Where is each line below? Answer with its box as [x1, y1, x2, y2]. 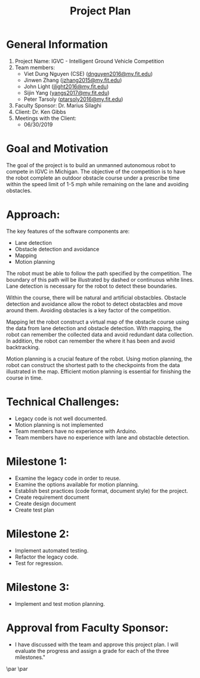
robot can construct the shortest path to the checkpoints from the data [6, 361, 180, 368]
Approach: [6, 208, 60, 221]
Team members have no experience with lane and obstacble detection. [14, 434, 190, 441]
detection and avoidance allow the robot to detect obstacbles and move [6, 300, 183, 307]
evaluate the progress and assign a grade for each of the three [14, 647, 169, 654]
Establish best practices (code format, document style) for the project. [14, 487, 188, 494]
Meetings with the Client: [14, 115, 76, 122]
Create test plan [14, 506, 55, 513]
